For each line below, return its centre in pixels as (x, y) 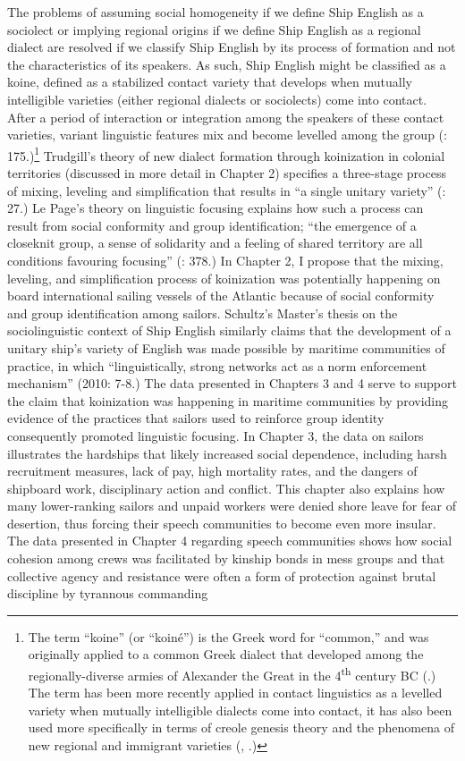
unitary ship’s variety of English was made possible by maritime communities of (226, 347)
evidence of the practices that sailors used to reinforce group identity (196, 418)
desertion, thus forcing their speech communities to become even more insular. (222, 523)
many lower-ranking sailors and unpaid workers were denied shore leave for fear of (232, 506)
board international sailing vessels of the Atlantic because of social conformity (221, 296)
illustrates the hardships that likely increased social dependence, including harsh (227, 453)
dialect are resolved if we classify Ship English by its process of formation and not (232, 47)
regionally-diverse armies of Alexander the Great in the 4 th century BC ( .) (232, 674)
